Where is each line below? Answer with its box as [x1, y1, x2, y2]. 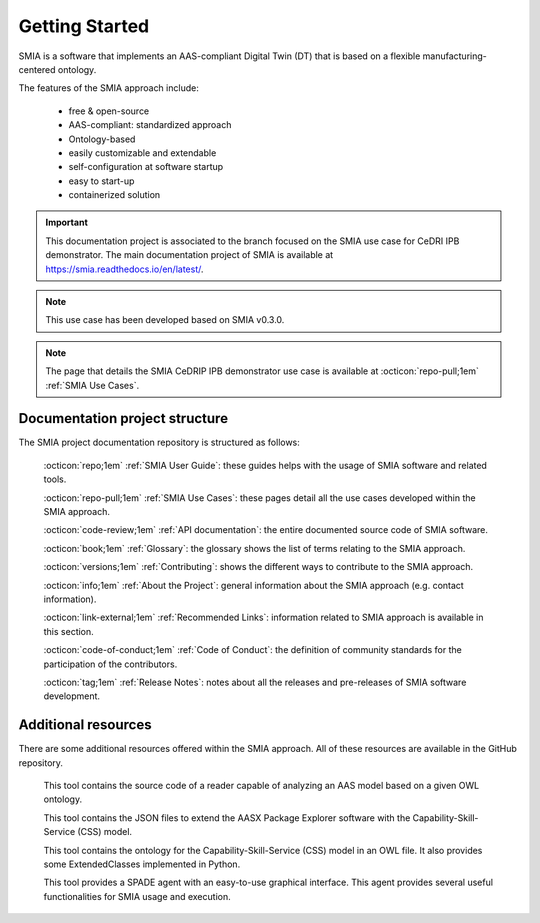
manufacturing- [422, 50, 487, 62]
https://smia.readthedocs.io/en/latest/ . [45, 263, 204, 275]
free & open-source [68, 105, 150, 117]
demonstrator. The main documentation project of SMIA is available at [45, 249, 334, 261]
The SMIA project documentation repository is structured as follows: [18, 436, 300, 449]
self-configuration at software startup [68, 161, 224, 173]
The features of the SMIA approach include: [18, 82, 199, 94]
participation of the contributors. [43, 658, 178, 670]
